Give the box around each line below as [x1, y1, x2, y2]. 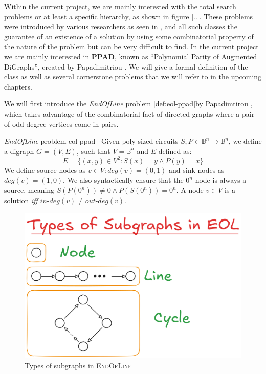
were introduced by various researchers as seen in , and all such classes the [4, 21, 237, 32]
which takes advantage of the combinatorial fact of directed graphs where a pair [4, 108, 255, 119]
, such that [76, 145, 110, 156]
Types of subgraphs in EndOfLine [25, 360, 132, 370]
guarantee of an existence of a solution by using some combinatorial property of [4, 31, 254, 41]
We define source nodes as [4, 164, 86, 175]
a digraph [4, 145, 34, 156]
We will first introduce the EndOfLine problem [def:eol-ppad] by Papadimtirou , [4, 98, 253, 109]
